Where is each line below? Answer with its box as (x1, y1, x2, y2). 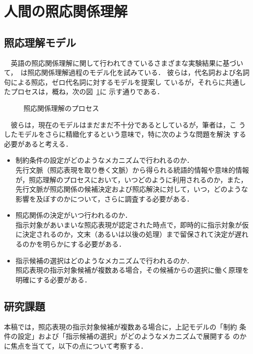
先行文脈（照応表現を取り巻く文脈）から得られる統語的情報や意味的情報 (15, 164, 249, 175)
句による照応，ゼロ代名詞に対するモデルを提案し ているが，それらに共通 (4, 76, 239, 87)
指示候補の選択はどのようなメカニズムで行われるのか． (15, 255, 194, 265)
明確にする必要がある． (15, 274, 91, 284)
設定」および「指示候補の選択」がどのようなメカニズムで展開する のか (17, 331, 247, 341)
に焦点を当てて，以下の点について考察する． (4, 340, 148, 351)
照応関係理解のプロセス (24, 102, 99, 113)
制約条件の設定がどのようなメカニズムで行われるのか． (15, 155, 194, 165)
